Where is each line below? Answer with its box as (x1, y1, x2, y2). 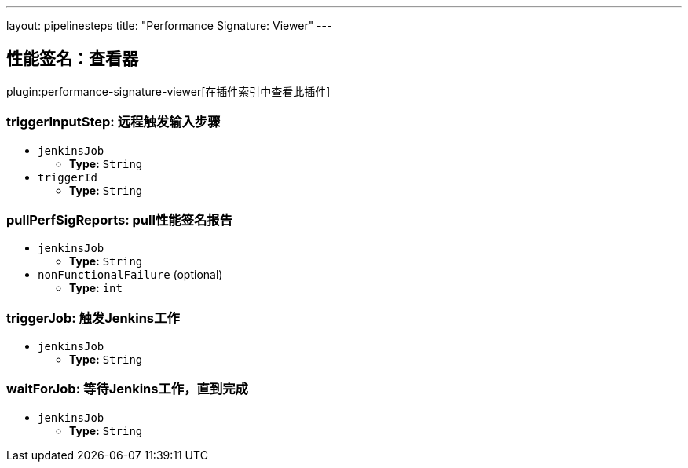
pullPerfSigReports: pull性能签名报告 (6, 211, 233, 228)
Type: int (69, 281, 123, 295)
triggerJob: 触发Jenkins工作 (6, 309, 180, 326)
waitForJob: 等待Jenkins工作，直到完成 (6, 381, 248, 397)
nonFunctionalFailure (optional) (38, 268, 223, 282)
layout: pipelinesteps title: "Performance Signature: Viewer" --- (6, 19, 332, 32)
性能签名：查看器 (6, 49, 138, 69)
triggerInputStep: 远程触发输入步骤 (6, 114, 221, 130)
